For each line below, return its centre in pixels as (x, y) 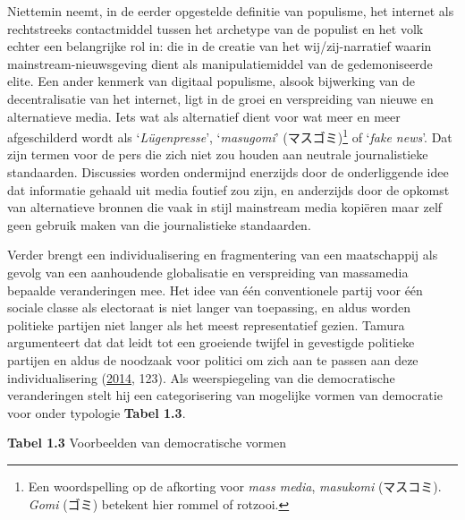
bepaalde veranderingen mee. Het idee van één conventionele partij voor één (215, 290)
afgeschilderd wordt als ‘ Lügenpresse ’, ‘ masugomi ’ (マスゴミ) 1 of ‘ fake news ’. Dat (230, 136)
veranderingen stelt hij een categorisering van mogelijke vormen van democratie (225, 395)
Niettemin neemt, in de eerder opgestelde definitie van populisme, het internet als (231, 11)
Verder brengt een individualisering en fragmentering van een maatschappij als (223, 255)
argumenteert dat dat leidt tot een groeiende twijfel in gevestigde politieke (211, 342)
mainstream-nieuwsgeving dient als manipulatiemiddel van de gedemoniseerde (220, 63)
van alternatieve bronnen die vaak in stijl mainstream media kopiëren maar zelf (225, 207)
